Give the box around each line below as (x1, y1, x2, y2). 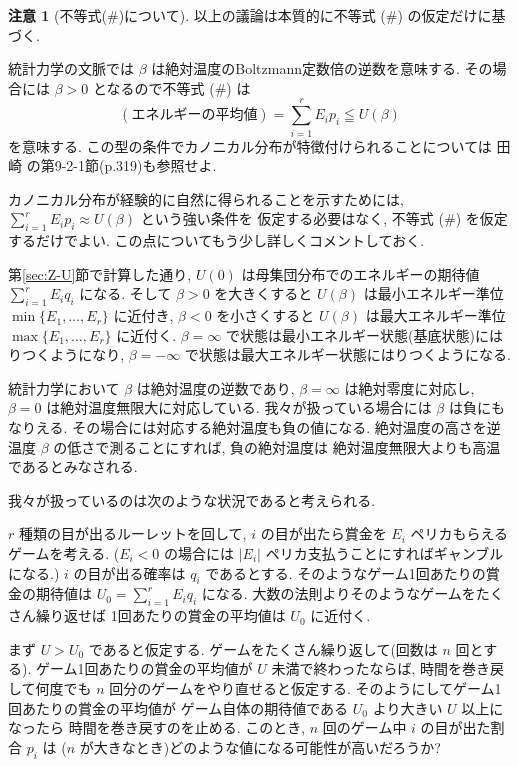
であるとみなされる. (8, 456, 138, 477)
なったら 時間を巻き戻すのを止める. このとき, (8, 717, 306, 738)
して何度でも (8, 677, 92, 698)
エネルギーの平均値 (131, 108, 258, 123)
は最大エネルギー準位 (365, 305, 506, 326)
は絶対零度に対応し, (344, 377, 475, 398)
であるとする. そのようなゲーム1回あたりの (205, 562, 486, 583)
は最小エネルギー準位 (363, 283, 504, 304)
